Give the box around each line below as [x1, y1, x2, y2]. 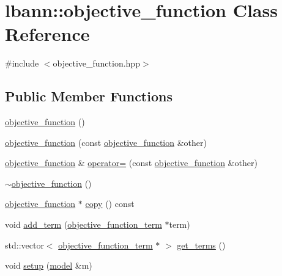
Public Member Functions [5, 87, 173, 106]
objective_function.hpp [53, 57, 140, 70]
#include [5, 57, 39, 70]
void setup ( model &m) [5, 259, 92, 272]
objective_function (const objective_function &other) [5, 136, 207, 148]
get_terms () [177, 238, 226, 251]
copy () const [85, 197, 135, 210]
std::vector [5, 238, 44, 251]
